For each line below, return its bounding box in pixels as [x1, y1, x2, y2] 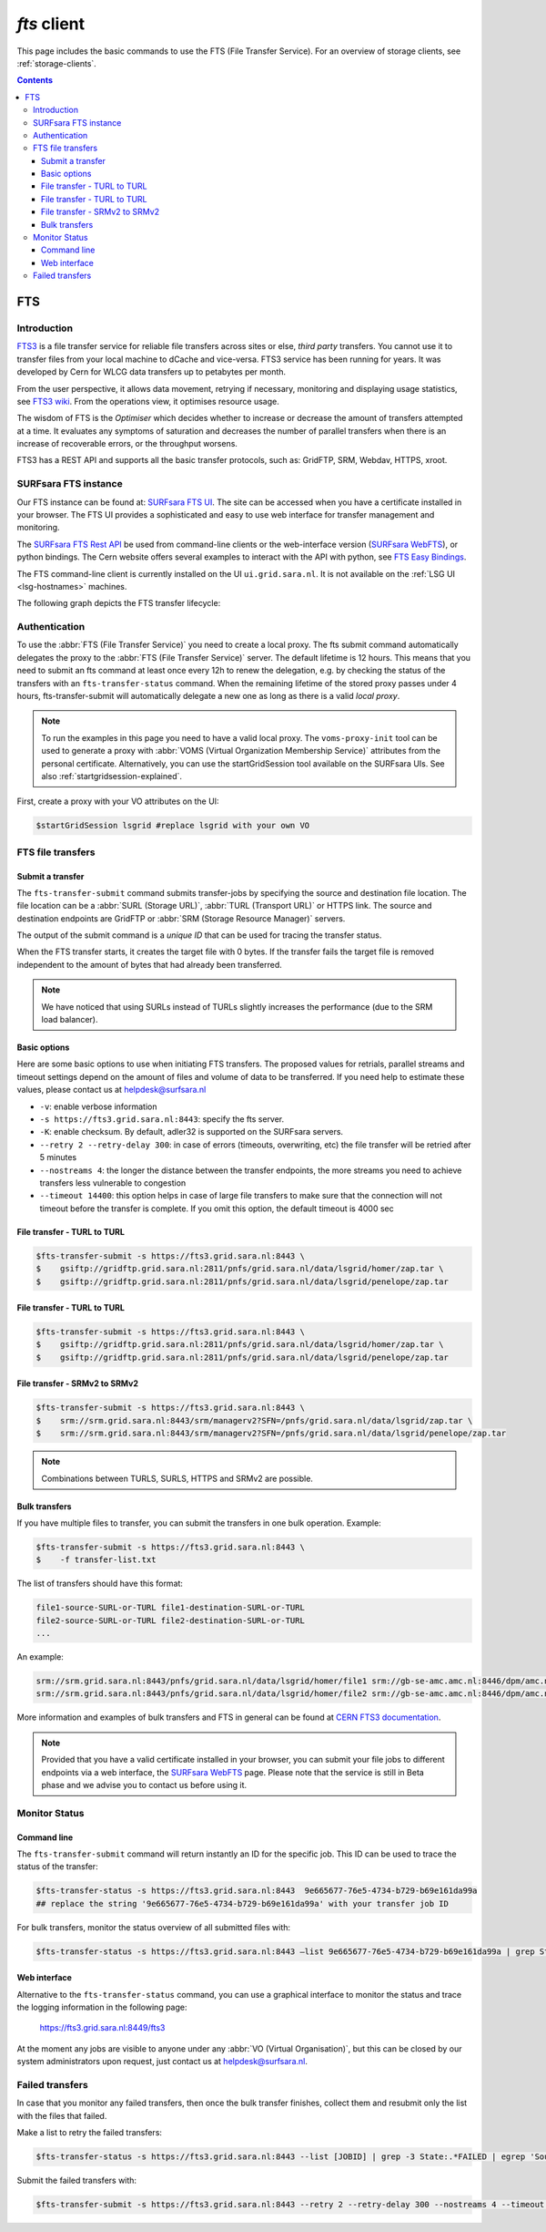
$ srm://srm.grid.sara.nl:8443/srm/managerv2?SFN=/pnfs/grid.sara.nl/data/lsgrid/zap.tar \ [35, 1415, 473, 1425]
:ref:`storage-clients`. [16, 57, 97, 68]
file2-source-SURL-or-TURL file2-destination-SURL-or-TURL [35, 1615, 305, 1626]
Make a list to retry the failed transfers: [16, 2127, 163, 2138]
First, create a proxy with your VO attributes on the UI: [16, 796, 219, 807]
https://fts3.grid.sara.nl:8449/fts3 [39, 2022, 166, 2033]
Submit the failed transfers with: [16, 2175, 136, 2186]
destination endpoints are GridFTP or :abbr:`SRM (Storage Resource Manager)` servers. [16, 912, 346, 924]
